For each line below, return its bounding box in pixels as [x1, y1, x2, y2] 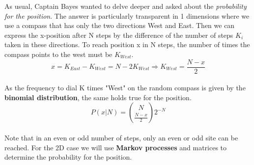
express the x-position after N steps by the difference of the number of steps [4, 29, 233, 40]
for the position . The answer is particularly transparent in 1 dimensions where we [4, 10, 250, 21]
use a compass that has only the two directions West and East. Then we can [4, 20, 235, 30]
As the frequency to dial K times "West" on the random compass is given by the [4, 82, 246, 93]
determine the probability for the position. [4, 152, 132, 162]
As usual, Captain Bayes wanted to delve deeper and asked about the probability [4, 1, 247, 11]
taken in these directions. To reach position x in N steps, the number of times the [4, 39, 250, 50]
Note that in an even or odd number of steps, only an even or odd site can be [4, 133, 238, 142]
